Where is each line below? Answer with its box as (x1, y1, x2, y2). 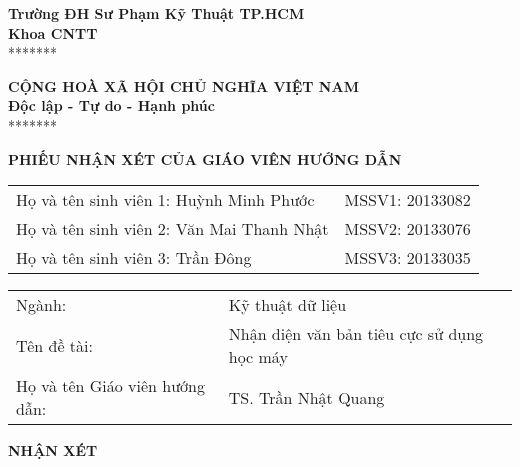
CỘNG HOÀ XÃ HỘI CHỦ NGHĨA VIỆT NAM (8, 75, 359, 96)
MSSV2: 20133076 (344, 217, 471, 241)
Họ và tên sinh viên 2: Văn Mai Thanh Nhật (16, 217, 329, 241)
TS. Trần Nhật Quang (228, 385, 385, 409)
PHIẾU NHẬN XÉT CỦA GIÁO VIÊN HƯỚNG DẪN (8, 148, 402, 169)
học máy (228, 345, 288, 369)
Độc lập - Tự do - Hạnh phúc (8, 95, 215, 116)
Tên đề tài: (16, 333, 93, 357)
